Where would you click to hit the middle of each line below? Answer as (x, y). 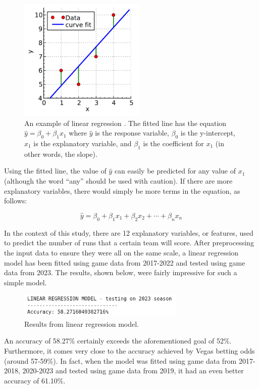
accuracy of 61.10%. (35, 380)
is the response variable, (132, 133)
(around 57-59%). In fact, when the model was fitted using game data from (120, 360)
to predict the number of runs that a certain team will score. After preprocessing (129, 243)
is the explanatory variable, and (83, 143)
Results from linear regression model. (82, 323)
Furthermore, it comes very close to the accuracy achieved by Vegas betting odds (129, 351)
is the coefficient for (173, 143)
